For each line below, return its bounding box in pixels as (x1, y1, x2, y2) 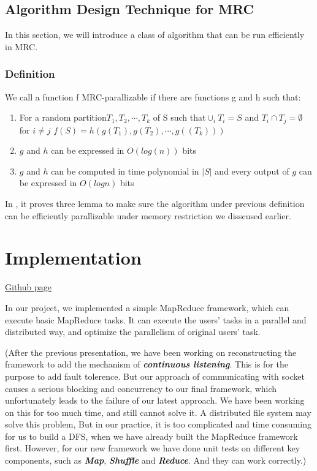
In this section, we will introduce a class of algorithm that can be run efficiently (5, 28, 305, 41)
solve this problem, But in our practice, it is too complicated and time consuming (5, 418, 311, 431)
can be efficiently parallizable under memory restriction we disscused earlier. (5, 209, 291, 222)
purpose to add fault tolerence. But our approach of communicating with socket (5, 369, 305, 382)
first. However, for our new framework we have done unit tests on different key (5, 442, 300, 454)
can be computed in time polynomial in (51, 164, 199, 177)
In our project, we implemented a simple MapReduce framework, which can (5, 301, 289, 314)
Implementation (5, 245, 142, 270)
